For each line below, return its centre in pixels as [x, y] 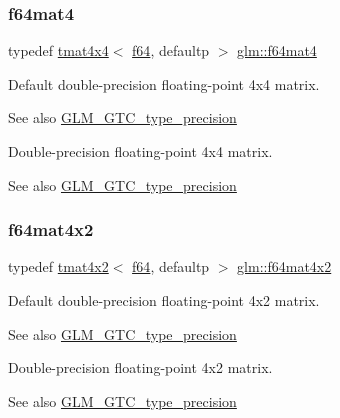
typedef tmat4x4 [58, 50]
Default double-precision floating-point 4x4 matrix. [164, 83]
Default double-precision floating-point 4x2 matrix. [164, 300]
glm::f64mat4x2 [284, 266]
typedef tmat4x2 [58, 266]
